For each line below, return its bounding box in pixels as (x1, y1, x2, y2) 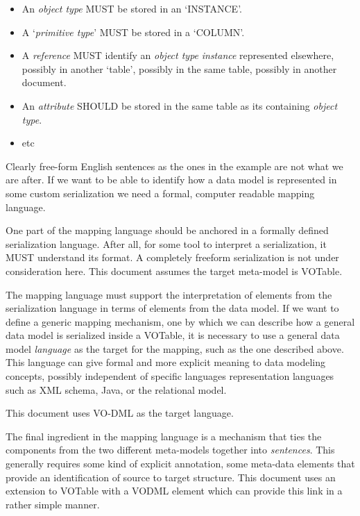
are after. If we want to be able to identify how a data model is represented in (6, 172, 337, 187)
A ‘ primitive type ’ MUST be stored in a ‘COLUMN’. (22, 24, 245, 39)
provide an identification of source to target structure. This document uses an (6, 469, 336, 484)
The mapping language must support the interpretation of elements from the (6, 287, 332, 301)
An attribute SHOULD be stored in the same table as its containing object (22, 98, 338, 113)
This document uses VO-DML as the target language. (6, 406, 234, 420)
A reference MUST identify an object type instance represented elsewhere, (22, 48, 334, 63)
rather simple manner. (6, 497, 100, 511)
